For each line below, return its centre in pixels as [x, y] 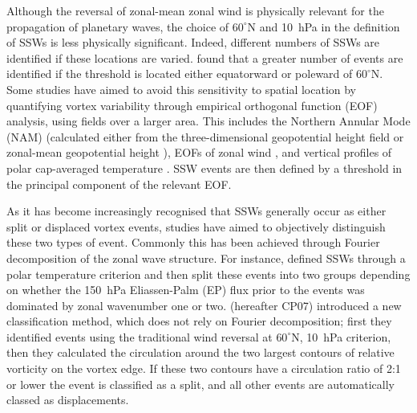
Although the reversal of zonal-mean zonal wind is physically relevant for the [195, 10]
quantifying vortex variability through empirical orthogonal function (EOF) [192, 105]
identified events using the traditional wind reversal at [140, 336]
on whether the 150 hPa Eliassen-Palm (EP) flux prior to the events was [186, 290]
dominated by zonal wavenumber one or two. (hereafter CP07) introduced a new [204, 305]
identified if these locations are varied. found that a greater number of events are [205, 57]
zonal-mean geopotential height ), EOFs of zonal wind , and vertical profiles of [199, 152]
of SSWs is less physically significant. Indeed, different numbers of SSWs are [193, 42]
